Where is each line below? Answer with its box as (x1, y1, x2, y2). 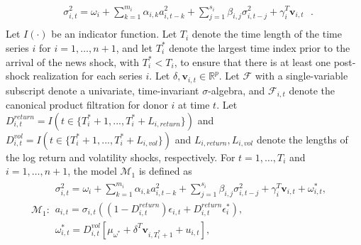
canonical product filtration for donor (6, 97, 168, 112)
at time (178, 97, 210, 112)
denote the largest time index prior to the (169, 40, 350, 55)
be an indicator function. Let (51, 26, 177, 41)
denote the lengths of (256, 131, 348, 146)
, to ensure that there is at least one (174, 54, 331, 69)
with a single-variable (255, 68, 348, 83)
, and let (116, 40, 153, 55)
